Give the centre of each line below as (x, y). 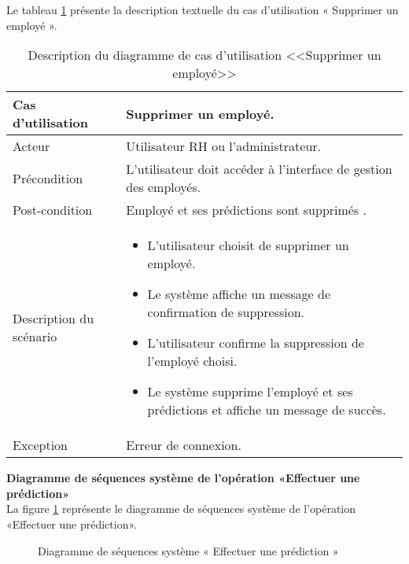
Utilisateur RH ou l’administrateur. (224, 146)
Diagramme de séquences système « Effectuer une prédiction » (188, 550)
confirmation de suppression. (226, 312)
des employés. (164, 187)
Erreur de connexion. (184, 445)
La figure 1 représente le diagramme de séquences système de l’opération (181, 509)
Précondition (48, 178)
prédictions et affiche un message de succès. (267, 410)
